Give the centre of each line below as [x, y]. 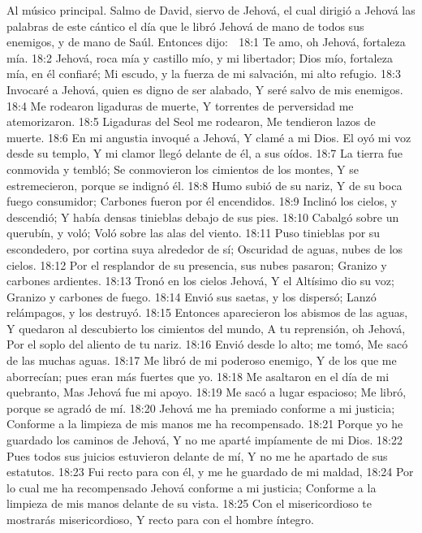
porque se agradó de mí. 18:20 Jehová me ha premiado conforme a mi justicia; [201, 407]
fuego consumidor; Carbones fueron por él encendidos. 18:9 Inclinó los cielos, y [202, 201]
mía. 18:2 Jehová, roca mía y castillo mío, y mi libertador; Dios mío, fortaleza [200, 57]
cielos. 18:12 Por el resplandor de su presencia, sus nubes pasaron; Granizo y [197, 264]
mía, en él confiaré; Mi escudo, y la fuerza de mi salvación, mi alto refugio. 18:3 [204, 74]
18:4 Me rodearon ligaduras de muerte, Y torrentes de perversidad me [180, 105]
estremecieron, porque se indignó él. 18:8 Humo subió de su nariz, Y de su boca [205, 185]
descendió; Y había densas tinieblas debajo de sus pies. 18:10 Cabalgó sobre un [203, 217]
